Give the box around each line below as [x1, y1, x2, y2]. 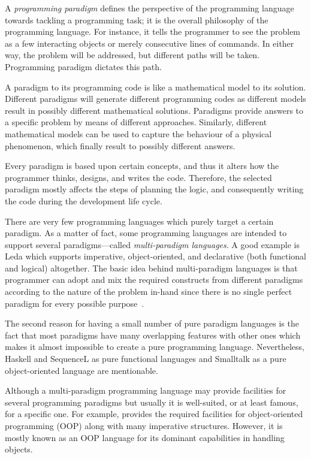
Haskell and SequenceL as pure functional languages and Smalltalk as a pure [5, 352, 286, 365]
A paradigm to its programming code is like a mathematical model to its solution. [5, 80, 306, 93]
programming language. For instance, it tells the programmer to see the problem [5, 25, 301, 38]
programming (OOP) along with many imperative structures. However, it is [5, 419, 283, 431]
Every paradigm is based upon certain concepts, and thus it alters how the [5, 159, 279, 172]
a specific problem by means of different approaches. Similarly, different [5, 116, 267, 128]
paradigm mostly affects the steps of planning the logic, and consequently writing [5, 183, 304, 195]
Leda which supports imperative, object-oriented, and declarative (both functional [5, 250, 307, 262]
